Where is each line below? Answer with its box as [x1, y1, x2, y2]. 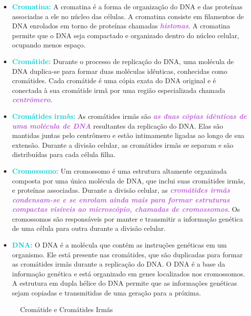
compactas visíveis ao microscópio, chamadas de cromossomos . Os [12, 204, 240, 214]
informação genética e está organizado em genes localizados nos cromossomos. [12, 268, 245, 278]
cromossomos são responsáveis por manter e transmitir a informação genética [12, 213, 243, 224]
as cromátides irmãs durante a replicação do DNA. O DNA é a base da [12, 259, 225, 269]
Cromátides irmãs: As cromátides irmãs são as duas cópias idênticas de [12, 111, 247, 121]
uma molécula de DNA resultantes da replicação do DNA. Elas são [12, 120, 223, 131]
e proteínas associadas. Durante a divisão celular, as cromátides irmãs [12, 185, 230, 195]
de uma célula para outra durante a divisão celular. [12, 223, 166, 233]
